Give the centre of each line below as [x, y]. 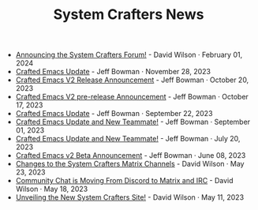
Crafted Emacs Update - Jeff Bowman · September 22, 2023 [114, 114]
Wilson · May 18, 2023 [52, 189]
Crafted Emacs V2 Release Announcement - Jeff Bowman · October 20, [132, 80]
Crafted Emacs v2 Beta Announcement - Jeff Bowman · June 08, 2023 [131, 156]
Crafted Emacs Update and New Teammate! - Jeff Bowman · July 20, [128, 139]
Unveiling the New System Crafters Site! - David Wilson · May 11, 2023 [130, 197]
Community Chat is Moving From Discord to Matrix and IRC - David [125, 181]
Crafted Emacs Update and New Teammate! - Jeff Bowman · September [133, 122]
